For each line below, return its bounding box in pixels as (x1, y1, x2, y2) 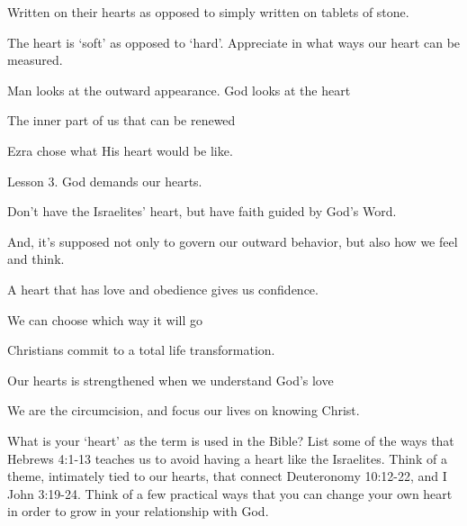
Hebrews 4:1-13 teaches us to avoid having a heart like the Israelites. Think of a (7, 449, 447, 467)
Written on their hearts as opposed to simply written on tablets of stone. (7, 3, 409, 21)
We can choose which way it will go (7, 310, 203, 329)
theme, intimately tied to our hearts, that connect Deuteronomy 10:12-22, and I (7, 467, 447, 485)
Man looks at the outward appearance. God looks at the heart (7, 80, 351, 99)
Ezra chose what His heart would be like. (7, 141, 233, 159)
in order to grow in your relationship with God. (7, 502, 269, 521)
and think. (7, 249, 65, 268)
